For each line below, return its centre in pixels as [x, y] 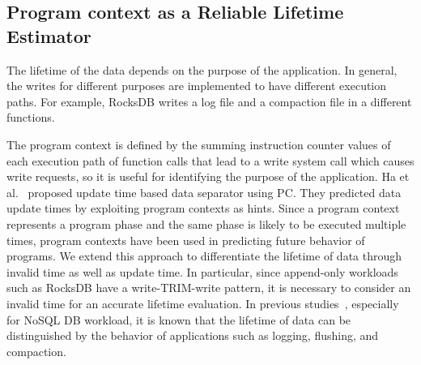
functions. [31, 117]
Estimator [49, 35]
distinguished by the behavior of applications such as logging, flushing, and [193, 335]
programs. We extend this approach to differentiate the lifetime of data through [204, 256]
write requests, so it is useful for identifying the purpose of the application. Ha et [208, 176]
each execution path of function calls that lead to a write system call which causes [210, 160]
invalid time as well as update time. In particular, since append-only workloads [202, 271]
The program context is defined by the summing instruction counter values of [199, 144]
